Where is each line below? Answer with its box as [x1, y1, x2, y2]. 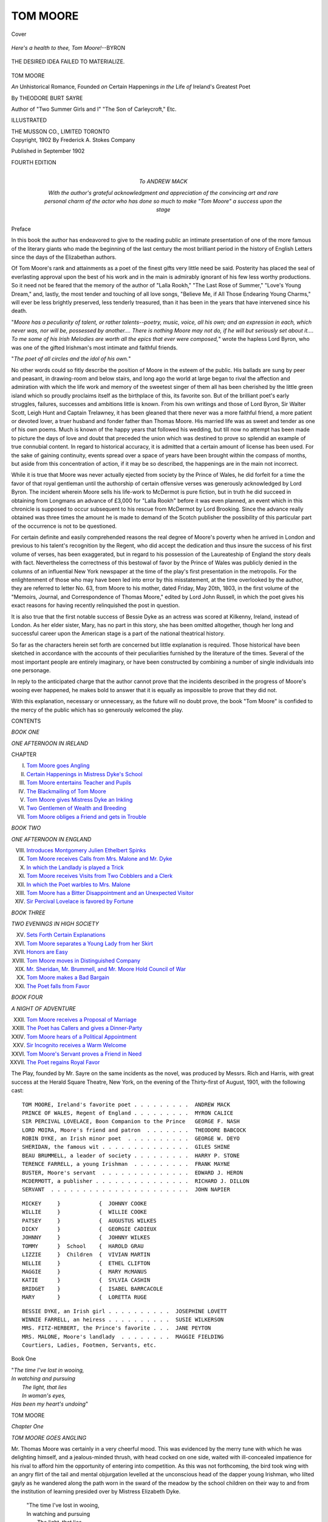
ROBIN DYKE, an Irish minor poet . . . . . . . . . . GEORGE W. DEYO [22, 1135, 240, 1142]
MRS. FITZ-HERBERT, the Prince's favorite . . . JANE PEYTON [22, 1325, 211, 1331]
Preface [11, 225, 32, 233]
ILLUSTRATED [11, 116, 47, 124]
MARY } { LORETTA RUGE [22, 1294, 147, 1301]
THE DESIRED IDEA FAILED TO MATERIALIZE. [11, 58, 125, 65]
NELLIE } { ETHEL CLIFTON [22, 1260, 151, 1266]
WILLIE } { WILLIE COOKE [22, 1208, 147, 1216]
